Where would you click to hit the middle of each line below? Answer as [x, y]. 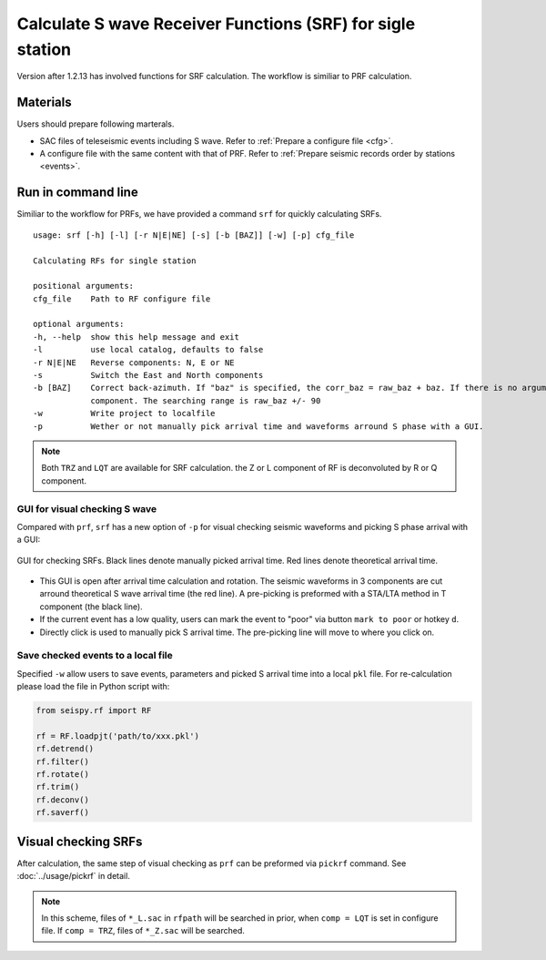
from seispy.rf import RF [94, 711]
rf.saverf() [63, 812]
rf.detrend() [65, 749]
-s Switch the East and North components [148, 375]
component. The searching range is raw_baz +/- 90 [206, 400]
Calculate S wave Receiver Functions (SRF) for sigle [216, 24]
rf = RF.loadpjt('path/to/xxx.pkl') [118, 736]
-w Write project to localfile [124, 414]
